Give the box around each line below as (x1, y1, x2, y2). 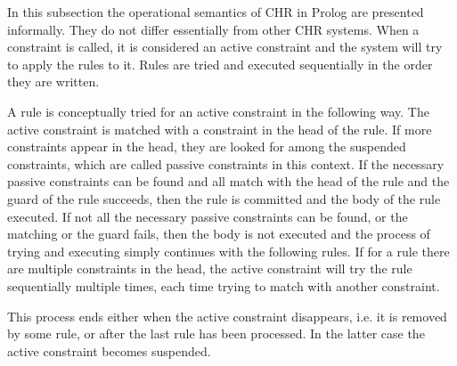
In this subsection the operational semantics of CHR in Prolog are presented (7, 3, 424, 20)
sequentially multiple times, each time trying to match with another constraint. (7, 276, 440, 295)
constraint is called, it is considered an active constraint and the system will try (7, 37, 443, 56)
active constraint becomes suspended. (7, 341, 211, 360)
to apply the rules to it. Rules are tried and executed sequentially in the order (7, 54, 433, 73)
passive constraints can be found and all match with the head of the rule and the (7, 172, 450, 191)
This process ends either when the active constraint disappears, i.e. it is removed (7, 306, 447, 325)
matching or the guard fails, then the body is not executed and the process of (7, 224, 430, 243)
